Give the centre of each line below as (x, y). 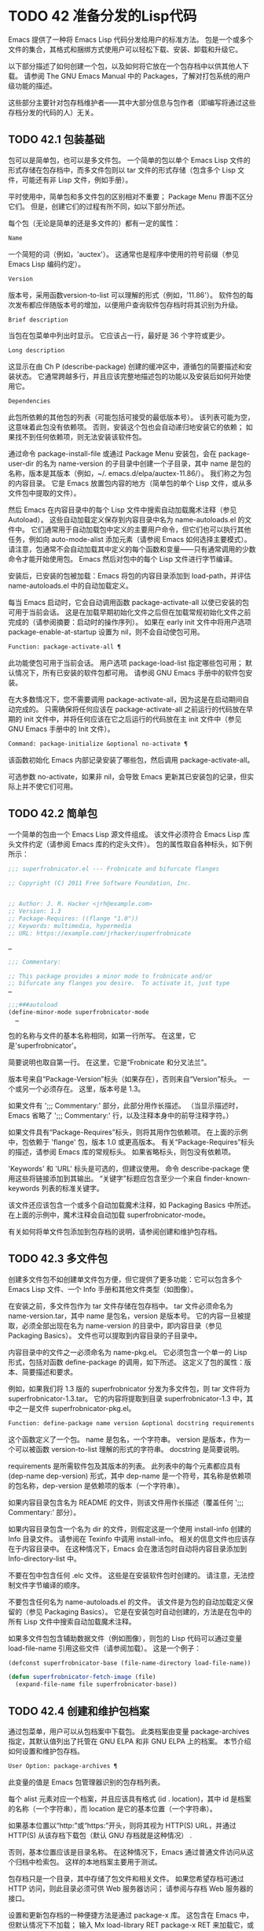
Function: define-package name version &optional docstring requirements (132, 1423)
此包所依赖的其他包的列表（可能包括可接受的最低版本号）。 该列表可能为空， (131, 418)
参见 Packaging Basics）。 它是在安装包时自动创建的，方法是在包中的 (140, 1611)
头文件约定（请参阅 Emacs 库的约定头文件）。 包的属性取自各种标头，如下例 (130, 844)
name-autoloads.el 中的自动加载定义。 (71, 586)
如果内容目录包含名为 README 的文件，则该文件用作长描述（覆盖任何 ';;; (126, 1502)
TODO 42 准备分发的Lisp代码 (103, 16)
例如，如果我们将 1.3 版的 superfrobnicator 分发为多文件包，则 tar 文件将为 (129, 1388)
